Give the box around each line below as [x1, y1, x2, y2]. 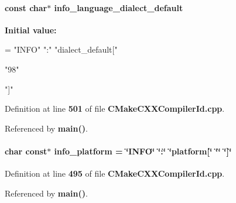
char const [5, 144, 47, 157]
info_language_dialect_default [54, 1, 183, 13]
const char [5, 1, 47, 13]
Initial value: [5, 23, 57, 36]
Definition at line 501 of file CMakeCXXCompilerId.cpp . [5, 102, 225, 115]
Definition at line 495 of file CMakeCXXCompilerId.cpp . [5, 167, 225, 180]
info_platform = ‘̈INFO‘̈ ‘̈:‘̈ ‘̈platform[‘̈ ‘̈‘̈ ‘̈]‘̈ [54, 144, 232, 157]
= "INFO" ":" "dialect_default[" [5, 43, 118, 56]
